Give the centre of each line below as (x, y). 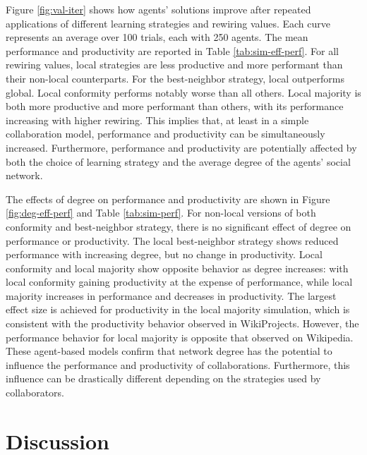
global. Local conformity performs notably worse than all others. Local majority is (183, 92)
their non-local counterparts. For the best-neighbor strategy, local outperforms (175, 78)
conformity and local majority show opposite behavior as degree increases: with (177, 268)
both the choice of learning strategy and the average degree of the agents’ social (178, 161)
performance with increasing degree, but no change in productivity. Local (164, 254)
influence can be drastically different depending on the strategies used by (163, 378)
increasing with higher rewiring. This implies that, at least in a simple (157, 120)
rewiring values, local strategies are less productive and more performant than (174, 65)
